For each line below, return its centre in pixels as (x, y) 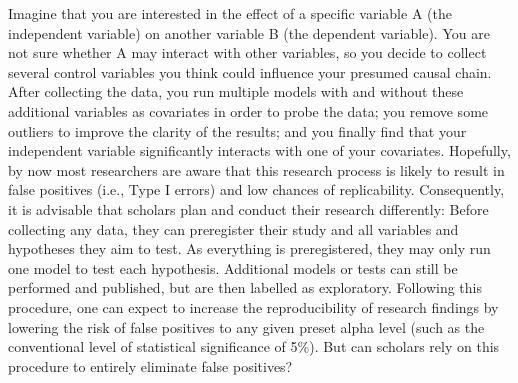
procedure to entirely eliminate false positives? (150, 365)
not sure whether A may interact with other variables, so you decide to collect (247, 52)
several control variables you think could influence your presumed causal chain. (250, 71)
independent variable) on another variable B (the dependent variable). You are (249, 32)
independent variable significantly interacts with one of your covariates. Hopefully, (259, 150)
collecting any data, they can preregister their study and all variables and (233, 228)
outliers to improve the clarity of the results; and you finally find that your (237, 130)
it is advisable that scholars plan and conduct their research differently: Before (248, 208)
